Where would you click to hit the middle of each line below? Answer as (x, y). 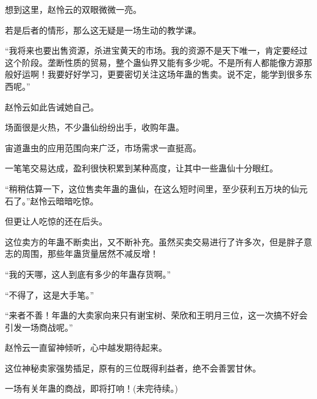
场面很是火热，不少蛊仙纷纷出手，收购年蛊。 (94, 127)
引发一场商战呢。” (39, 327)
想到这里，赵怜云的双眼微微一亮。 (73, 9)
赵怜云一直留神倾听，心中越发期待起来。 (86, 347)
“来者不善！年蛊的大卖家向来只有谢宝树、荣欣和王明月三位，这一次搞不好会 (156, 315)
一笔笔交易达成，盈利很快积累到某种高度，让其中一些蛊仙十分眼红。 (141, 168)
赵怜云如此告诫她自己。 (52, 106)
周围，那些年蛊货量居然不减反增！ (90, 253)
